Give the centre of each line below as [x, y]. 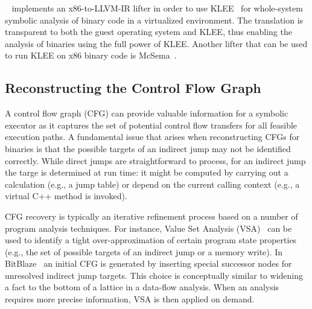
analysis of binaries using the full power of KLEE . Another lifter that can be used [156, 43]
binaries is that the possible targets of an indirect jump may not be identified [148, 148]
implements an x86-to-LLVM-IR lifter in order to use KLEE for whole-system [157, 8]
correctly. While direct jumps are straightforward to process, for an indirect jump [155, 160]
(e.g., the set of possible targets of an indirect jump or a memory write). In [144, 251]
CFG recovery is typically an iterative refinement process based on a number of [151, 216]
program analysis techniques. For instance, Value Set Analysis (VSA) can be [148, 228]
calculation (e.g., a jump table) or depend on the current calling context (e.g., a [152, 184]
